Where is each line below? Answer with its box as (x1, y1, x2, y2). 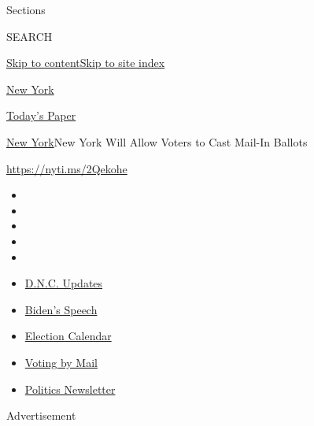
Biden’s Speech (24, 301, 98, 317)
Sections (6, 2, 46, 17)
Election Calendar (24, 328, 112, 344)
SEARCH (6, 28, 53, 44)
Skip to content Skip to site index (6, 54, 165, 71)
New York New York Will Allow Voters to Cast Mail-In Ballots (6, 133, 308, 150)
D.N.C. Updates (24, 275, 103, 291)
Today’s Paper (6, 107, 76, 124)
